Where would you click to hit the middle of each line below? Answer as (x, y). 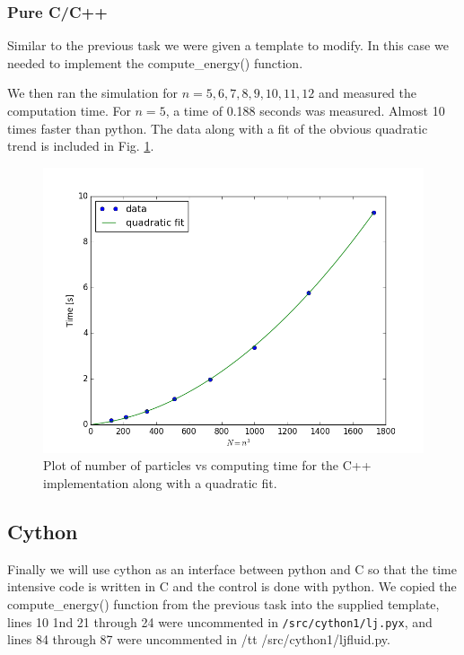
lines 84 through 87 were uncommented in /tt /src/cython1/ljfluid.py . (199, 639)
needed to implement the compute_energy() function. (155, 62)
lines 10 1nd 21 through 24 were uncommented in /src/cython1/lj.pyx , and (220, 621)
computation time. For (69, 110)
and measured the (367, 93)
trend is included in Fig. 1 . (81, 146)
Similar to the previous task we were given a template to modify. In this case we (228, 45)
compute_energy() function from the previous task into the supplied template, (223, 603)
